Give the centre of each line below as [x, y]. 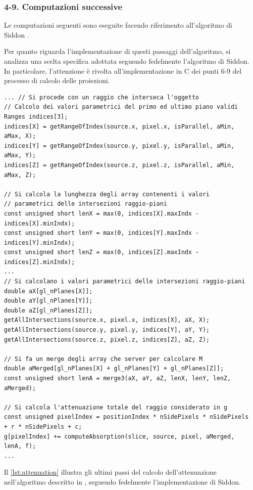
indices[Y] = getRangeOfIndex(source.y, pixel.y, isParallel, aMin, [119, 146]
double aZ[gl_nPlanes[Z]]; [48, 310]
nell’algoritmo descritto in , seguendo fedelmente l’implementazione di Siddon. [123, 481]
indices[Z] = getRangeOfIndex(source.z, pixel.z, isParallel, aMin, [119, 165]
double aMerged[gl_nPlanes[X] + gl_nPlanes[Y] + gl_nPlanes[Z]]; [114, 369]
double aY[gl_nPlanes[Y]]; [48, 301]
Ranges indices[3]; [36, 116]
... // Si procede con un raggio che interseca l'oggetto [101, 97]
